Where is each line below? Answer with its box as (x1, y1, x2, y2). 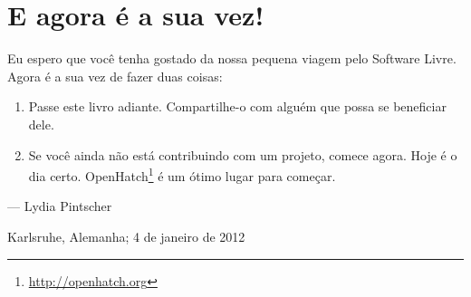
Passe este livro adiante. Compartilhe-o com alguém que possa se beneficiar (28, 97, 447, 116)
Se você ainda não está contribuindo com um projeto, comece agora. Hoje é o (28, 145, 457, 164)
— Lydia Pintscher (7, 196, 112, 216)
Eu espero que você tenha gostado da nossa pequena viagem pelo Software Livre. (7, 49, 457, 68)
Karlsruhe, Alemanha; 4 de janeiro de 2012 (7, 226, 245, 245)
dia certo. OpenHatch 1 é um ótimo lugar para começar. (28, 164, 336, 185)
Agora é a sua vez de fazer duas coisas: (7, 66, 223, 85)
